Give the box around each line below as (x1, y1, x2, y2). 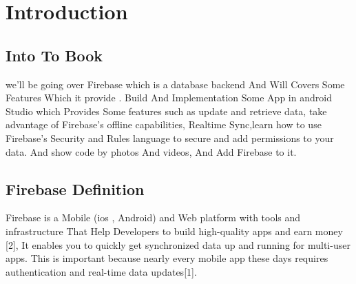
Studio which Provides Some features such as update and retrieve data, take (6, 103, 327, 118)
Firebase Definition (6, 178, 145, 199)
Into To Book (6, 44, 103, 65)
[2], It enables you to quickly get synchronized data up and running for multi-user (6, 237, 350, 252)
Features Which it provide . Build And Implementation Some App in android (6, 90, 332, 105)
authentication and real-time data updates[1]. (6, 264, 197, 278)
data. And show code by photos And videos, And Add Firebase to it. (6, 144, 297, 159)
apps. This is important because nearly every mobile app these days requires (6, 251, 328, 265)
